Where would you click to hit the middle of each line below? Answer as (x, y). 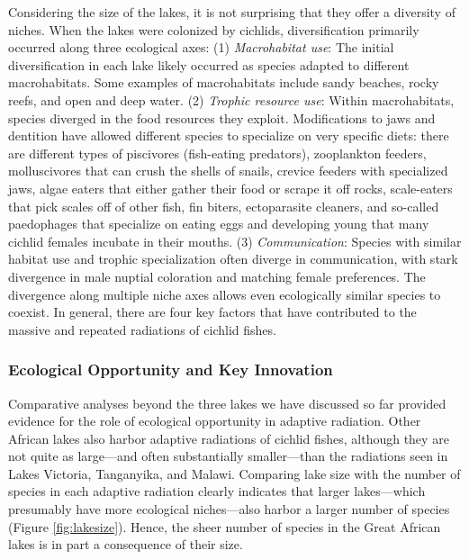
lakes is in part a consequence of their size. (126, 544)
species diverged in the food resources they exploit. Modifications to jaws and (222, 117)
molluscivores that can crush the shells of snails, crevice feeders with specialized (228, 171)
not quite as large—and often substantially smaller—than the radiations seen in (228, 456)
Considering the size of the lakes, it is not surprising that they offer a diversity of (232, 12)
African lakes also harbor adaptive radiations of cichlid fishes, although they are (229, 438)
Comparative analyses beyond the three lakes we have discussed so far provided (227, 403)
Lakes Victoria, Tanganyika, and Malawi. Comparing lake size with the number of (234, 473)
